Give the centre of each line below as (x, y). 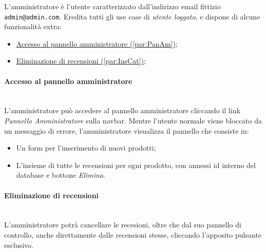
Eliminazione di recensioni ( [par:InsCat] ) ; (81, 61)
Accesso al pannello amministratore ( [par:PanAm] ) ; (97, 43)
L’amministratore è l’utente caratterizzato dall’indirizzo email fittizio (112, 6)
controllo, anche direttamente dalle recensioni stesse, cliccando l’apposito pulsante (133, 234)
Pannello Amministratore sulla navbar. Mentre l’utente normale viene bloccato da (133, 121)
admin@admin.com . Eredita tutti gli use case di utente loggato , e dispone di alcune (132, 16)
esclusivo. (19, 245)
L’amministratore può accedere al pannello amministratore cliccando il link (122, 110)
